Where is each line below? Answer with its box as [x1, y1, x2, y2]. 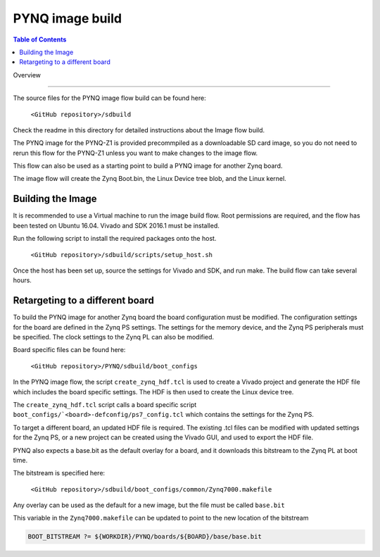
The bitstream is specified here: [13, 469, 106, 477]
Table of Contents [13, 35, 67, 44]
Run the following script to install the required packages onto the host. [13, 234, 217, 243]
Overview [13, 70, 42, 79]
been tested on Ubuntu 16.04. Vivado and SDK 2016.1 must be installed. [13, 221, 220, 230]
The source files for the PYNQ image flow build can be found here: [13, 94, 207, 102]
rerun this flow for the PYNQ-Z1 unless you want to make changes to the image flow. [13, 149, 258, 157]
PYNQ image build [13, 11, 122, 26]
